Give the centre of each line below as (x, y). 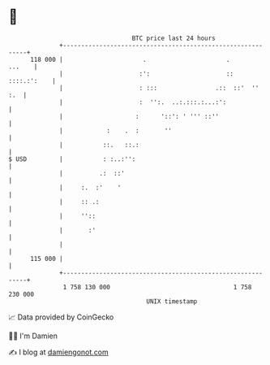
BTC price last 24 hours (174, 38)
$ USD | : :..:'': (72, 159)
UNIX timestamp (172, 301)
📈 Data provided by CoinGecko (61, 317)
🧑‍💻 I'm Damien (33, 336)
